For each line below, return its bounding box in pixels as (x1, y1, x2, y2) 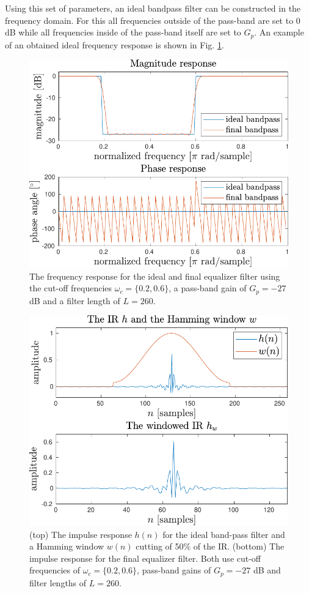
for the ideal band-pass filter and (162, 528, 285, 540)
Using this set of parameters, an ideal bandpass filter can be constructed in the (5, 2, 301, 14)
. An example (254, 26, 304, 39)
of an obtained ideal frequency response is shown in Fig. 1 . (5, 38, 224, 51)
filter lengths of (29, 576, 87, 589)
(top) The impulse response (29, 528, 132, 540)
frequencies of (29, 564, 80, 576)
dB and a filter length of (29, 294, 120, 307)
